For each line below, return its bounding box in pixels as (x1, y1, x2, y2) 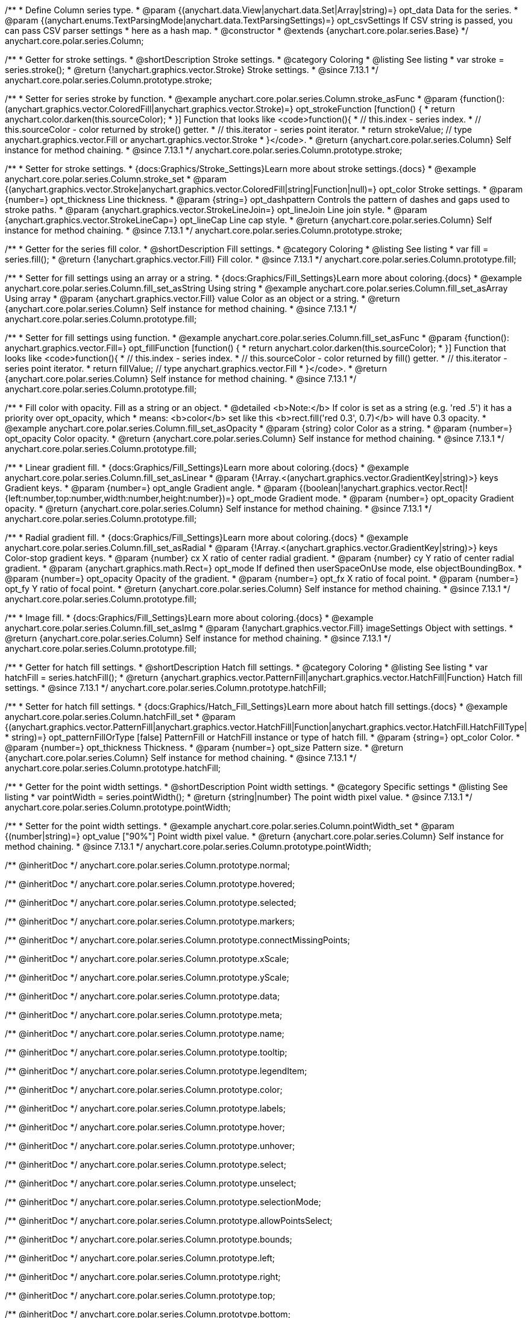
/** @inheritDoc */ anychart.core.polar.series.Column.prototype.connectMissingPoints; (5, 935, 350, 945)
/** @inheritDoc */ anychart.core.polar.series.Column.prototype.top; (5, 1290, 275, 1300)
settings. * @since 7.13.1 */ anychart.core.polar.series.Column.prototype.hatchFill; (5, 683, 327, 693)
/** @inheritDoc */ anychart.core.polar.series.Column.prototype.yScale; (5, 972, 289, 982)
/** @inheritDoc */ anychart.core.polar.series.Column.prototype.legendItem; (5, 1066, 307, 1076)
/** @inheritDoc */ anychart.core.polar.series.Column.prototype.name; (5, 1028, 284, 1039)
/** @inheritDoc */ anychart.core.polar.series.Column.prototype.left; (5, 1253, 275, 1263)
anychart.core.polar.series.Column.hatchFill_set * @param (5, 712, 236, 722)
